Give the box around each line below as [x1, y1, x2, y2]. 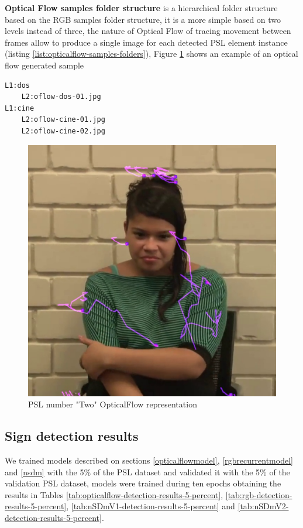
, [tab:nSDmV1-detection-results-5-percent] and [66, 500, 235, 512]
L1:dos [5, 81, 30, 90]
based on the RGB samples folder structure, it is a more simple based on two [5, 13, 281, 25]
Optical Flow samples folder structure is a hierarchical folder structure [5, 2, 278, 13]
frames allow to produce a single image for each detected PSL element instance [5, 36, 288, 48]
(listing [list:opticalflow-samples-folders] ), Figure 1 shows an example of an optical [5, 47, 298, 60]
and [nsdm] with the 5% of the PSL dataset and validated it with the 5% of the [5, 465, 290, 478]
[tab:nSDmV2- [237, 500, 289, 512]
